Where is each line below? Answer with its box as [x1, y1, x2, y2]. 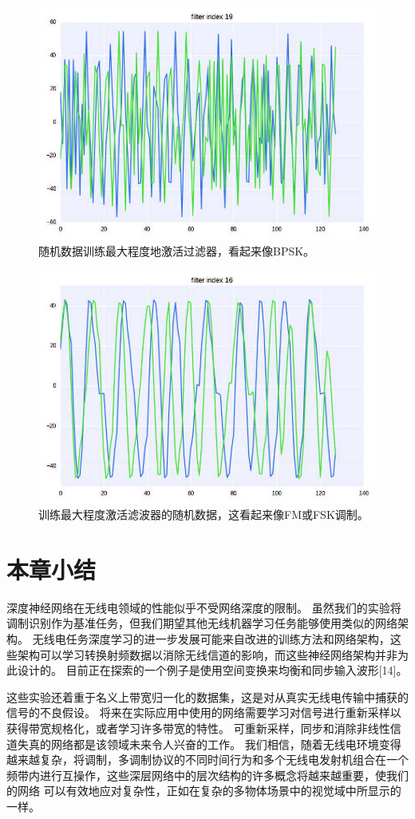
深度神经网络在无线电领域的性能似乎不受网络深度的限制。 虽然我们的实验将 [6, 599, 401, 615]
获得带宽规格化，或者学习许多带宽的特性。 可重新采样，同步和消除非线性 [6, 720, 390, 737]
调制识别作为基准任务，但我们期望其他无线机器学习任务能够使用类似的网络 [6, 615, 397, 631]
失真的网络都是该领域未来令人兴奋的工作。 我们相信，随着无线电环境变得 [17, 735, 401, 752]
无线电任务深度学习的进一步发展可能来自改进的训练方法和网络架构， [32, 631, 390, 647]
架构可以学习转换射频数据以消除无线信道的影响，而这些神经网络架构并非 [17, 646, 397, 663]
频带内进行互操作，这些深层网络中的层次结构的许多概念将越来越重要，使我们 [6, 766, 409, 783]
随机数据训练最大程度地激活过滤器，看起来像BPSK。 [38, 242, 315, 259]
